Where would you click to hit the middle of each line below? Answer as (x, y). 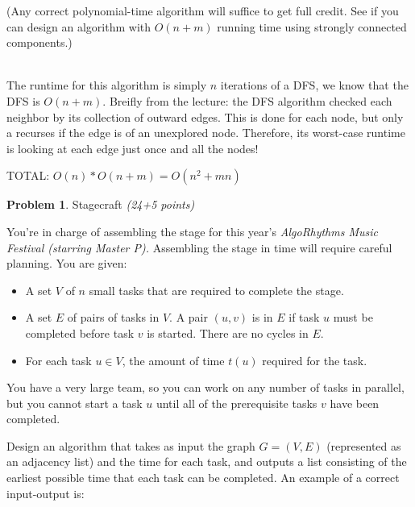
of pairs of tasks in (113, 317)
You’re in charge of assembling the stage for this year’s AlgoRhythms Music (193, 231)
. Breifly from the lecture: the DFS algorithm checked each (247, 100)
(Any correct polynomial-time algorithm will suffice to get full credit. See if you (203, 10)
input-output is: (46, 493)
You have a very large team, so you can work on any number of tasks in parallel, (205, 387)
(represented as (364, 445)
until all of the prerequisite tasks (237, 403)
